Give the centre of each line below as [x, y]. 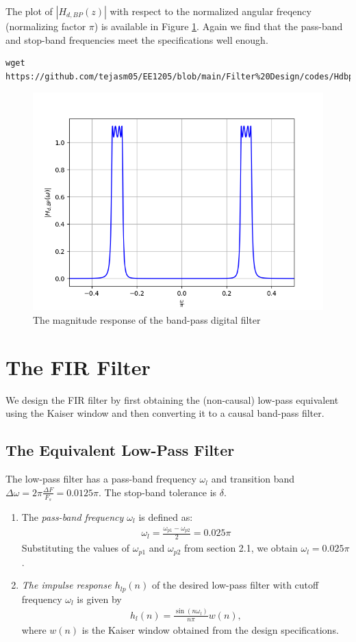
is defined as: [166, 516]
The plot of [29, 11]
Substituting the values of [76, 548]
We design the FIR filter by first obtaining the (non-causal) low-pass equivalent [172, 399]
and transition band [253, 479]
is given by [99, 599]
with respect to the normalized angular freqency [211, 11]
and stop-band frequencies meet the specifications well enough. [137, 39]
